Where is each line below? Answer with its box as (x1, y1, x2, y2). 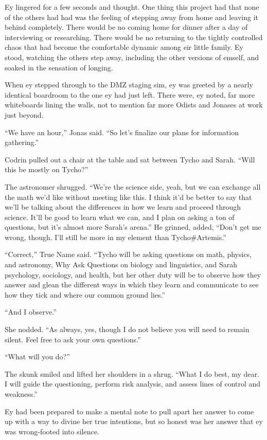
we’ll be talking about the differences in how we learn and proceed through (5, 201, 241, 212)
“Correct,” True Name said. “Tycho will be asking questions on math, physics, (5, 249, 252, 260)
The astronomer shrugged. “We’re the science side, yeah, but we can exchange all (5, 181, 261, 192)
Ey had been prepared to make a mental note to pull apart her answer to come (5, 406, 254, 416)
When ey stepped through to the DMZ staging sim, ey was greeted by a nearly (5, 79, 253, 90)
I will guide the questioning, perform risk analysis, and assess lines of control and (5, 378, 261, 389)
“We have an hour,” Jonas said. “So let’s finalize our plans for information (5, 126, 239, 137)
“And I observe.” (5, 306, 57, 317)
